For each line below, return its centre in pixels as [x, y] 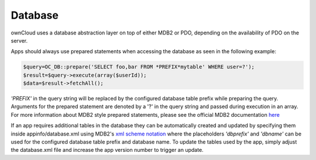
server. [19, 40]
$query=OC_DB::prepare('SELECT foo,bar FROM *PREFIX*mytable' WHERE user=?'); [139, 67]
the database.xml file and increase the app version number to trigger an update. [107, 150]
